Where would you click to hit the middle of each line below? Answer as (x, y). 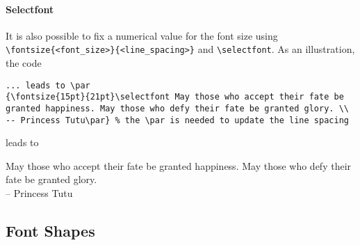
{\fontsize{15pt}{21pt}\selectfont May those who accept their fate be (175, 97)
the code (24, 63)
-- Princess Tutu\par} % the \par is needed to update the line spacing (177, 120)
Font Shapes (50, 231)
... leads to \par (48, 85)
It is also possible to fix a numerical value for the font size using (142, 35)
